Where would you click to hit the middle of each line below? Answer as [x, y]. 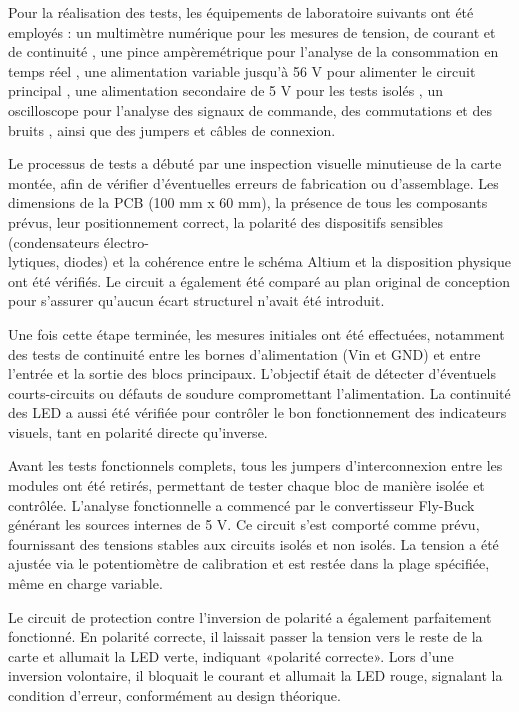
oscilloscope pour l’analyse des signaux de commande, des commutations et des [250, 109]
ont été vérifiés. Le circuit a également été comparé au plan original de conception [259, 280]
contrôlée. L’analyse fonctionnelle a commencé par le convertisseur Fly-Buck [241, 504]
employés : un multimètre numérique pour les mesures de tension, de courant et [252, 31]
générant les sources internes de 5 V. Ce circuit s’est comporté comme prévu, [244, 524]
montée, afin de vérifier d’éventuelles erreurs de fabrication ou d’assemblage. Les [253, 182]
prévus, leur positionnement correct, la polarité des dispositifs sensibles [225, 221]
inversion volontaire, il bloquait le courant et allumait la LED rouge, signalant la [255, 675]
